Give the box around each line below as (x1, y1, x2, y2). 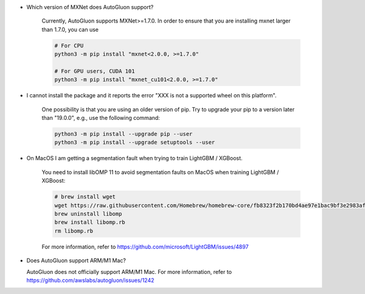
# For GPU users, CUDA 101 (54, 68, 135, 74)
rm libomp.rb (54, 227, 94, 234)
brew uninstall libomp (54, 211, 122, 217)
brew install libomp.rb (54, 219, 126, 226)
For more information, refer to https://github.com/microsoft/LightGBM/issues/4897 (41, 243, 249, 250)
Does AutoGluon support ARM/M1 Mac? (26, 257, 126, 264)
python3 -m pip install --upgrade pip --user (54, 131, 193, 138)
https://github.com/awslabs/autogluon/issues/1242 (26, 276, 155, 284)
